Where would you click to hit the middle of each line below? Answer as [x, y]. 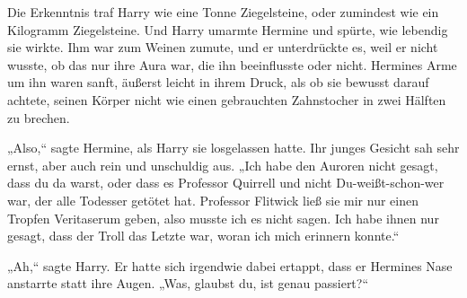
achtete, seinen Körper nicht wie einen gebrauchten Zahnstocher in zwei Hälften [227, 99]
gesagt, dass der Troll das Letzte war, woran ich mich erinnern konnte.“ [203, 236]
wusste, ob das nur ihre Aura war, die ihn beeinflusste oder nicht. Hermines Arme [232, 64]
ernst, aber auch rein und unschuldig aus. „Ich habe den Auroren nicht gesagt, [223, 165]
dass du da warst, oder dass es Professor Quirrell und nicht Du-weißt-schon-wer [226, 183]
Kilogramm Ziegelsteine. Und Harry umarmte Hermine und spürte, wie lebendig [228, 29]
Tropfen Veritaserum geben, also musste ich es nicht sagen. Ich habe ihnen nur [223, 218]
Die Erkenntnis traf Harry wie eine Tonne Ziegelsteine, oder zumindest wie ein [223, 12]
